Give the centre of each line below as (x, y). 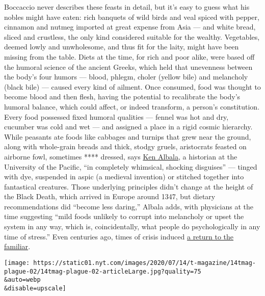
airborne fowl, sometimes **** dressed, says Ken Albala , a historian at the (121, 156)
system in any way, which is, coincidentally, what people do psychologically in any (132, 226)
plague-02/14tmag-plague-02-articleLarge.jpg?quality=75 (103, 271)
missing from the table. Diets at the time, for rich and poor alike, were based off (129, 56)
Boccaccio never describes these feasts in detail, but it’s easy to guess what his (127, 7)
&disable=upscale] (35, 288)
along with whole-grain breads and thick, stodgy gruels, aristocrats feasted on (125, 146)
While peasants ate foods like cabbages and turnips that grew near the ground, (128, 136)
